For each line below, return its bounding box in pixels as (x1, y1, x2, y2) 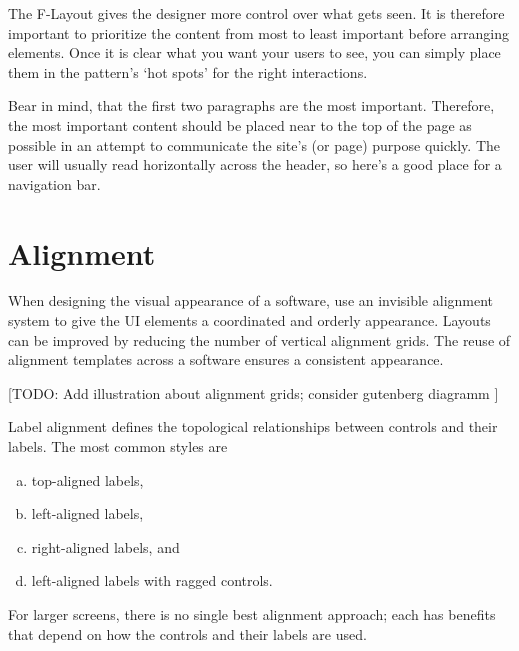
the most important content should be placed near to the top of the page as (8, 114, 472, 135)
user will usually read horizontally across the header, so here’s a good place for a (8, 154, 502, 175)
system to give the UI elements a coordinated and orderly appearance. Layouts (8, 310, 491, 331)
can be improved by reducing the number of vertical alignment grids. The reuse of (8, 329, 511, 350)
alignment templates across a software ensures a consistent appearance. (8, 349, 444, 370)
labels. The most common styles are (8, 436, 228, 457)
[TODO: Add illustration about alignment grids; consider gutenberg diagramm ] (8, 382, 499, 403)
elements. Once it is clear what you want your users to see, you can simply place (8, 42, 501, 63)
